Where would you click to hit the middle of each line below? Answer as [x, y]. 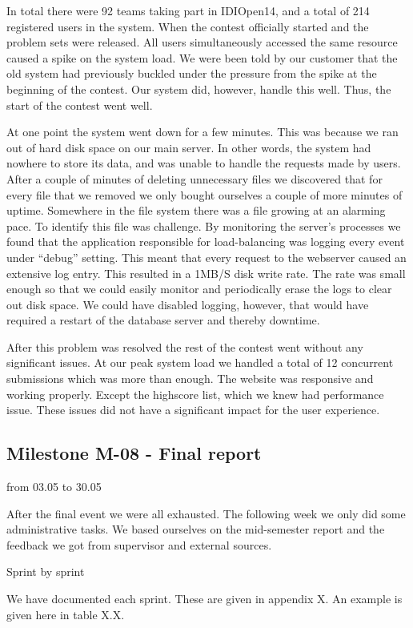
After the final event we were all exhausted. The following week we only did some [206, 513]
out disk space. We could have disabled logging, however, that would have [188, 304]
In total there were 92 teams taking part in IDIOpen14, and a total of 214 [188, 10]
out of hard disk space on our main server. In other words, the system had [189, 147]
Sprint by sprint [46, 572]
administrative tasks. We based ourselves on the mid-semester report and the [196, 529]
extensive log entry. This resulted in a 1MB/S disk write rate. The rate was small [206, 273]
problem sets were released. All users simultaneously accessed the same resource [202, 42]
